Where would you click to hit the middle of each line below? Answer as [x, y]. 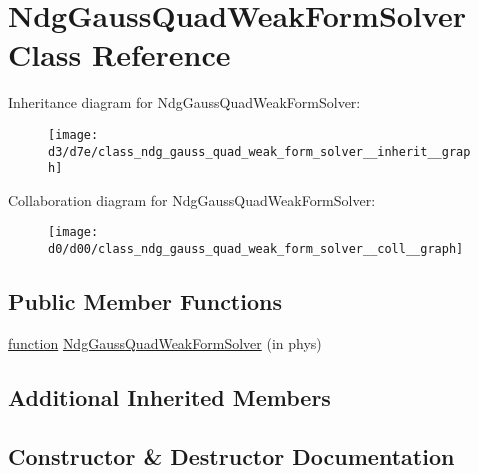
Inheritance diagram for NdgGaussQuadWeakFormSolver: [184, 102]
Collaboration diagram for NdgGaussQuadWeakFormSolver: [192, 199]
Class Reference [119, 54]
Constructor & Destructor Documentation [231, 455]
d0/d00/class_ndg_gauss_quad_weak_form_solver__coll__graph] [256, 249]
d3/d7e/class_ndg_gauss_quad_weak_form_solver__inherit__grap [259, 151]
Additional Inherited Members [169, 396]
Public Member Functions [145, 301]
